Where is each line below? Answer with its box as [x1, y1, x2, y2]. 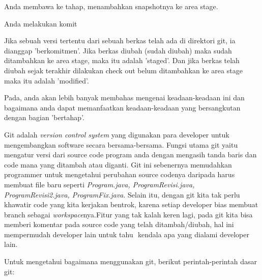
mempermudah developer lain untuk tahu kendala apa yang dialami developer [4, 229, 249, 239]
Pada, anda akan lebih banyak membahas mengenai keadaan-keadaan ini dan [4, 92, 245, 103]
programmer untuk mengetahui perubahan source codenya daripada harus [4, 169, 235, 180]
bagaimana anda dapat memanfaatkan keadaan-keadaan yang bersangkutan [4, 102, 241, 113]
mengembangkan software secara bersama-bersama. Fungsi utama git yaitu [4, 139, 238, 150]
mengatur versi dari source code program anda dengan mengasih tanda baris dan [4, 149, 257, 160]
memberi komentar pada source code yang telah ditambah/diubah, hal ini [4, 219, 234, 230]
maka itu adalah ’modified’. [4, 75, 89, 86]
